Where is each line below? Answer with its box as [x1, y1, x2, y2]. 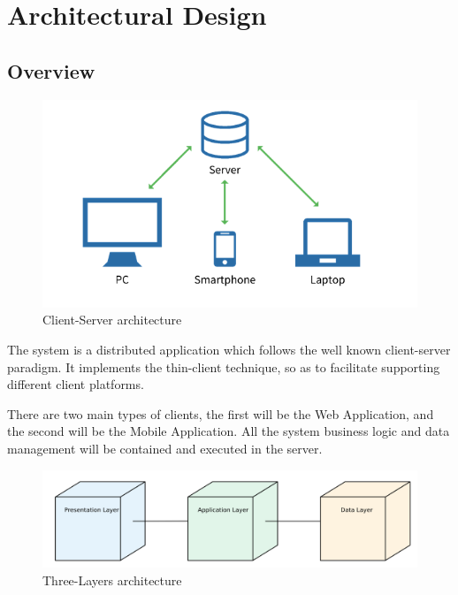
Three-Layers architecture [42, 570, 182, 589]
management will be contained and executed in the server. [7, 439, 323, 457]
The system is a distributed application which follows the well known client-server [7, 340, 451, 358]
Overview [7, 57, 95, 84]
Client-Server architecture [42, 310, 182, 329]
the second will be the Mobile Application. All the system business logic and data [7, 422, 450, 440]
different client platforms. [7, 375, 144, 393]
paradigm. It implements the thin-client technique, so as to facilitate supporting [7, 357, 440, 376]
